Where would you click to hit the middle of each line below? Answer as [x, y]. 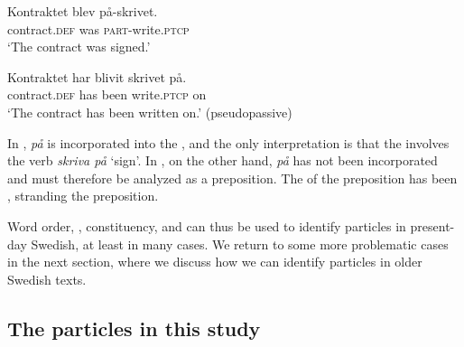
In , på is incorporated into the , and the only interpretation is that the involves [228, 142]
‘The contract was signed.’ [79, 47]
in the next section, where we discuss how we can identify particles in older [215, 262]
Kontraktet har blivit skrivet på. [97, 76]
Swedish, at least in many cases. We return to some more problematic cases [240, 244]
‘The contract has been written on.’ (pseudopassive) [150, 112]
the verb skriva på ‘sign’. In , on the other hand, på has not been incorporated [223, 160]
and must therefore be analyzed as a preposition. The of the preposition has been [232, 178]
